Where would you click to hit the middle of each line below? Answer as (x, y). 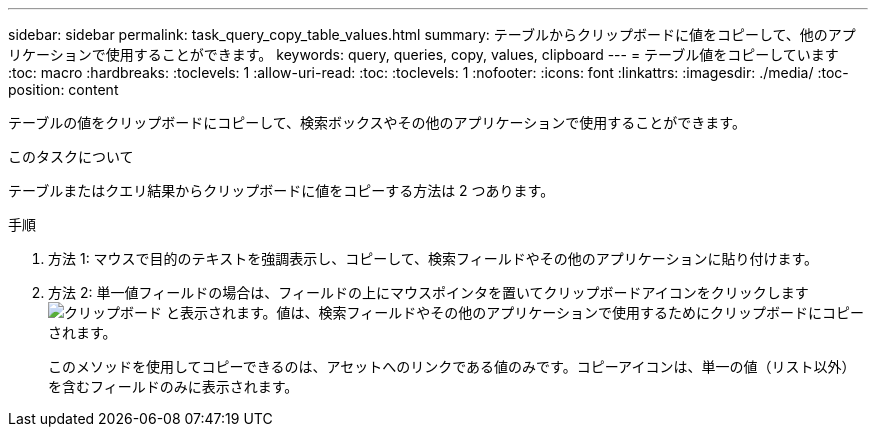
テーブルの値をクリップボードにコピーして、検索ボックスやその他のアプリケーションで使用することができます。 (377, 122)
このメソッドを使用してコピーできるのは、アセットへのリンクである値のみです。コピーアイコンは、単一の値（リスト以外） (452, 366)
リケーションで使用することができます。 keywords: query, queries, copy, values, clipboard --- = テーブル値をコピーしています (423, 54)
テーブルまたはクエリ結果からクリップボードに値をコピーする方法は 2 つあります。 (281, 190)
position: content (63, 89)
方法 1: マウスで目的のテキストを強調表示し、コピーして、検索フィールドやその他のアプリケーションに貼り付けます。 (433, 258)
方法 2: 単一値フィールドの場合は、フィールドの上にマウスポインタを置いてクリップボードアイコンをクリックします (428, 292)
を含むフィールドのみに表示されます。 (173, 386)
